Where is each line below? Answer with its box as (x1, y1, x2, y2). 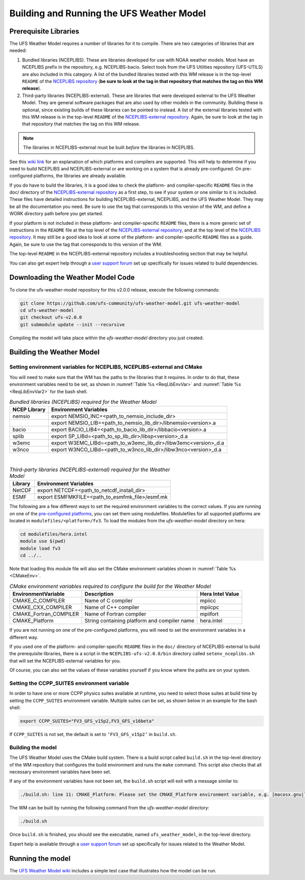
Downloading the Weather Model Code (9, 273, 135, 282)
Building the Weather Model (9, 348, 100, 357)
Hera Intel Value (200, 591, 239, 598)
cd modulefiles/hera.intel (20, 531, 87, 537)
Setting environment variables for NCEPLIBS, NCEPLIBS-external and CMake (9, 364, 203, 371)
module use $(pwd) (20, 538, 66, 544)
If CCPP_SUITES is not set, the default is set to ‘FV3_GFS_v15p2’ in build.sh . (9, 731, 177, 738)
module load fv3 (20, 545, 61, 551)
